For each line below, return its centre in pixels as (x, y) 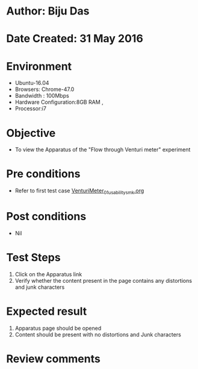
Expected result (47, 311)
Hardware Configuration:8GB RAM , (59, 102)
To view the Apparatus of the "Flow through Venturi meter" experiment (103, 150)
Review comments (53, 358)
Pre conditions (43, 174)
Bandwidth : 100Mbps (42, 96)
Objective (31, 133)
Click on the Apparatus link (48, 274)
